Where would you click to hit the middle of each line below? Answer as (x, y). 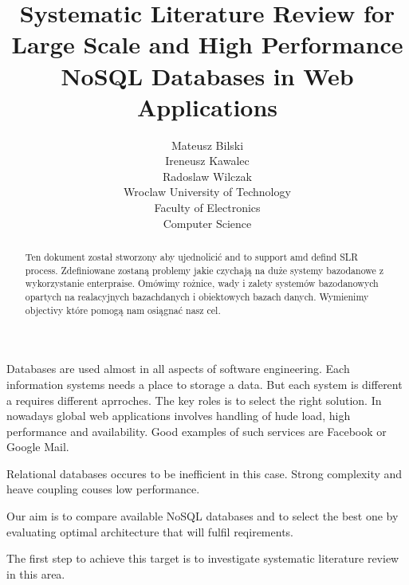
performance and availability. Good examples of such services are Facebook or (197, 431)
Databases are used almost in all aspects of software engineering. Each (178, 369)
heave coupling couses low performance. (103, 489)
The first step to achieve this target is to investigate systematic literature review (203, 558)
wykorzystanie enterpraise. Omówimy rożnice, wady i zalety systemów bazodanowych (202, 283)
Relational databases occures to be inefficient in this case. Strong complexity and (204, 473)
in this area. (36, 573)
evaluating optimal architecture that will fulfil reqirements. (150, 531)
